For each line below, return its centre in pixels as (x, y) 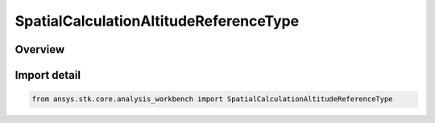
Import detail (48, 75)
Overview (40, 49)
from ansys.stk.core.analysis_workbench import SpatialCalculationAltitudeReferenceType (213, 99)
